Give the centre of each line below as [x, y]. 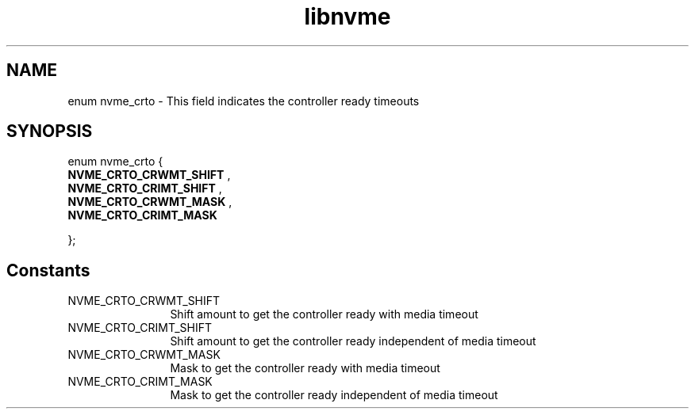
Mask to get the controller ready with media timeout [305, 368]
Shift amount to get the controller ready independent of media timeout [353, 341]
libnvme [347, 17]
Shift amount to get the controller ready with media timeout [324, 314]
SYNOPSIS [50, 131]
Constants [48, 270]
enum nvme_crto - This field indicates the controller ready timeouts [244, 101]
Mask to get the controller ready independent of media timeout [334, 395]
